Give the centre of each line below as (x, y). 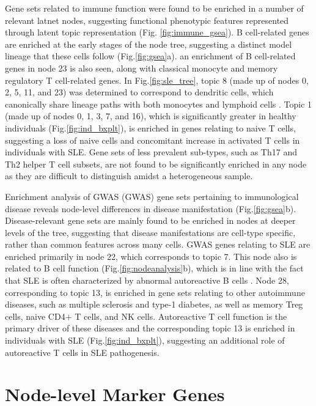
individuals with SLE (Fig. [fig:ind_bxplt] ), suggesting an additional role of (145, 340)
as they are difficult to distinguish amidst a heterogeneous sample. (129, 176)
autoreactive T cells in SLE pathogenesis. (82, 352)
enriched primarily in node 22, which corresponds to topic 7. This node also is (151, 256)
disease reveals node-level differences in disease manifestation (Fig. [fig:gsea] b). (151, 208)
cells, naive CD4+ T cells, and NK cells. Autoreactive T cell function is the (146, 316)
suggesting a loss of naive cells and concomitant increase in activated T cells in (152, 140)
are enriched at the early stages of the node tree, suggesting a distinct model (149, 44)
